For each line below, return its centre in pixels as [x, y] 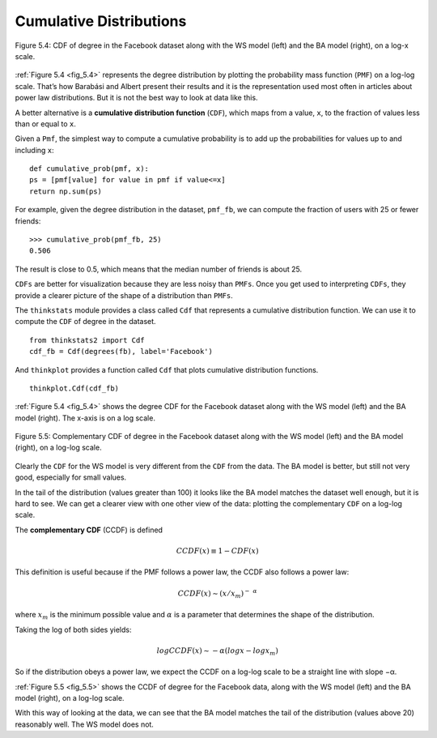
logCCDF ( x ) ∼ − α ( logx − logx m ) [217, 651]
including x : [34, 150]
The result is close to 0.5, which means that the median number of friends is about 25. [159, 269]
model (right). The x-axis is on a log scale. [85, 418]
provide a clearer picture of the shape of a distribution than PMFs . [124, 295]
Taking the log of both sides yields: [73, 629]
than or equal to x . [45, 124]
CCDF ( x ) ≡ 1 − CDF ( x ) [217, 551]
